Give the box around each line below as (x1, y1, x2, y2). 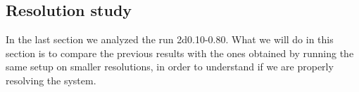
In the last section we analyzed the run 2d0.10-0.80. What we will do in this (6, 32, 334, 47)
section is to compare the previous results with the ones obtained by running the (6, 45, 354, 60)
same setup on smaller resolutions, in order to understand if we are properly (6, 59, 334, 74)
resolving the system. (6, 72, 96, 87)
